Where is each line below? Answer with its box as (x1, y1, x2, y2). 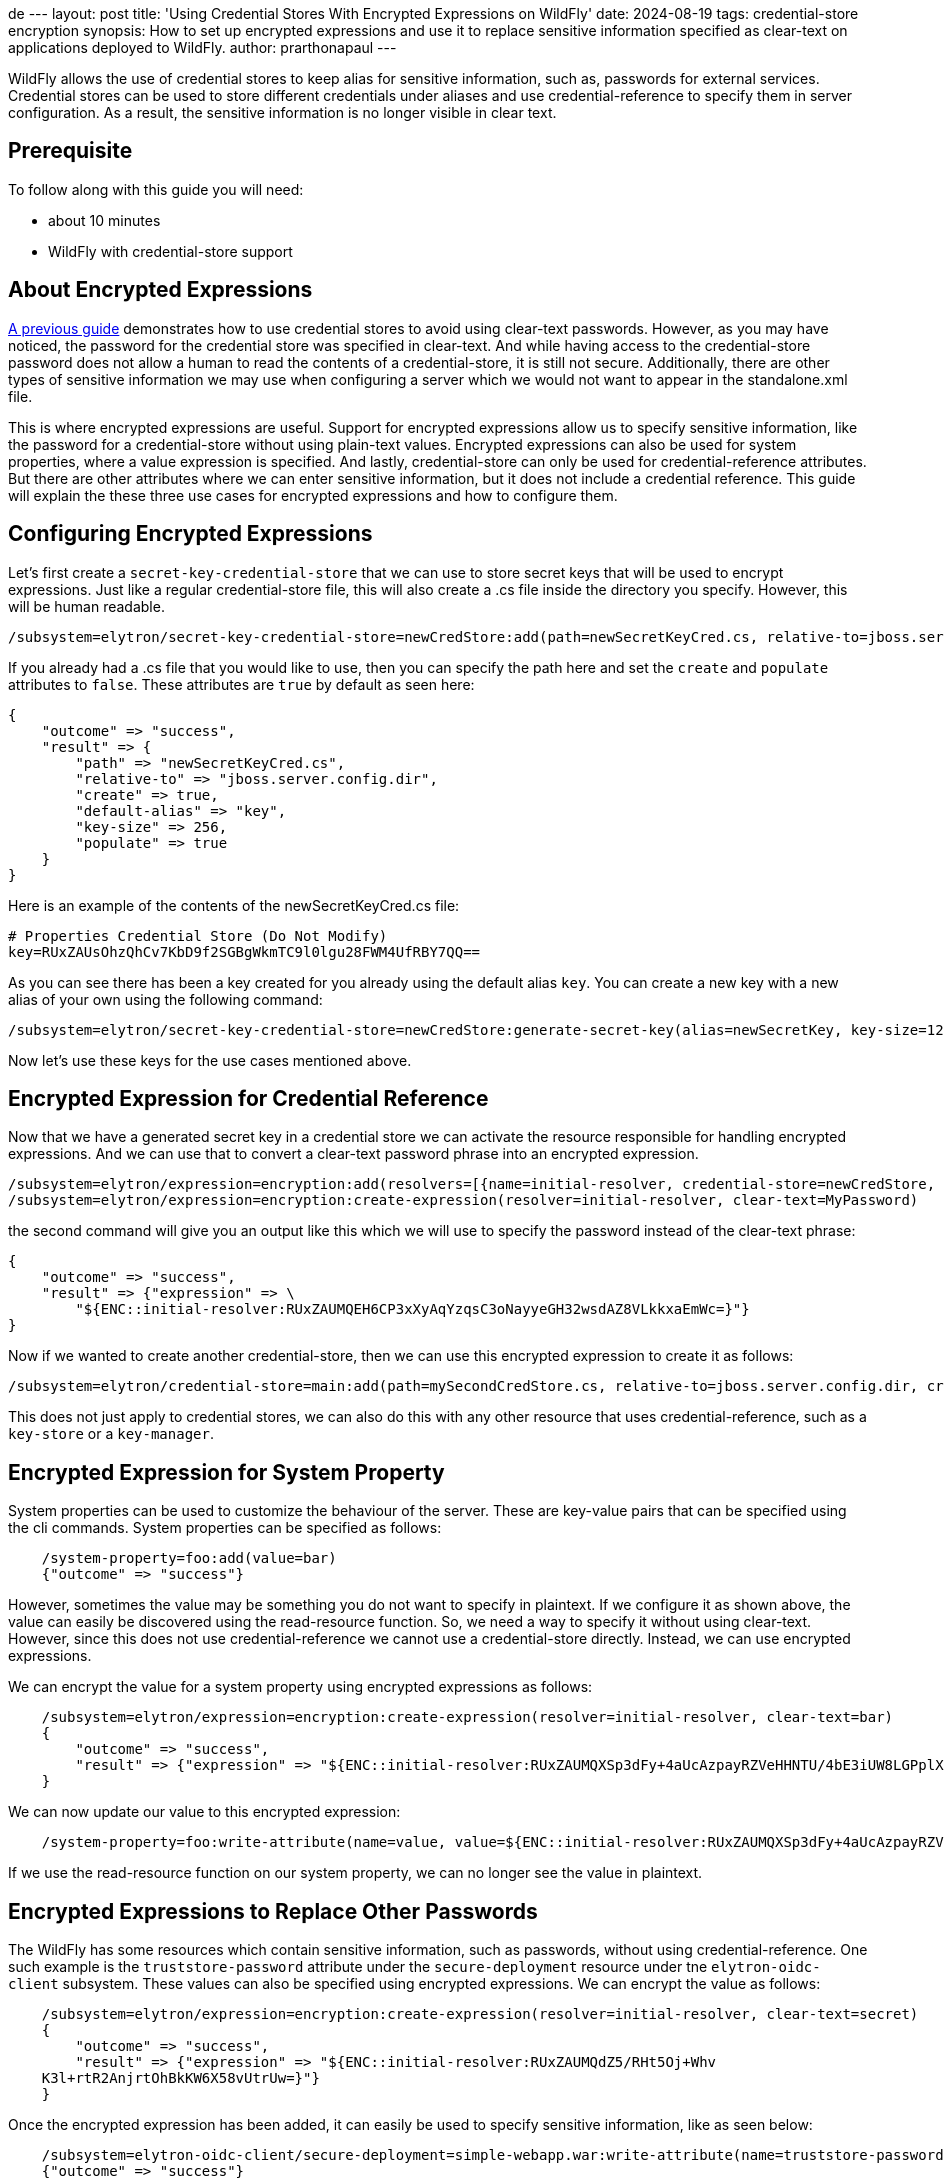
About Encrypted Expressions (8, 277, 313, 303)
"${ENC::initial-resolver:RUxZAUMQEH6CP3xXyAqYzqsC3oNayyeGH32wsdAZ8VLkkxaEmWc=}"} (75, 1301, 750, 1318)
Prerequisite (8, 138, 133, 164)
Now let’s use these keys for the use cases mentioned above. (8, 1051, 412, 1069)
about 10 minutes (48, 211, 161, 229)
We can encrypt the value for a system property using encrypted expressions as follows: (8, 1678, 593, 1696)
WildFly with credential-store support (48, 242, 293, 260)
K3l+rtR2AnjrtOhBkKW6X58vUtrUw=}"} (41, 2070, 320, 2087)
